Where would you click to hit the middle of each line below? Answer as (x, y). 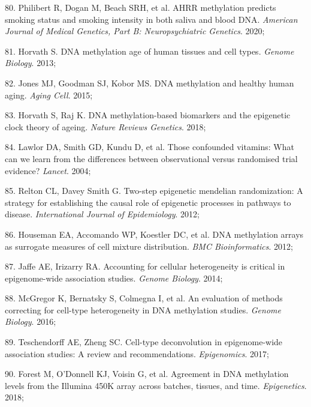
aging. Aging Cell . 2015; (49, 95)
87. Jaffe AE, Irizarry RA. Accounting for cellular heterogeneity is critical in (145, 266)
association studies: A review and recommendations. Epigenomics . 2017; (137, 353)
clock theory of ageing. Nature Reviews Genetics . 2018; (105, 126)
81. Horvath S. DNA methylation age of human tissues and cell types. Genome (150, 51)
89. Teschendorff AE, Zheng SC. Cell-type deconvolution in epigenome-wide (144, 342)
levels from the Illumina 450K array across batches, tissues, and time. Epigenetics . (156, 385)
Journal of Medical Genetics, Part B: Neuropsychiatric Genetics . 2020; (135, 31)
